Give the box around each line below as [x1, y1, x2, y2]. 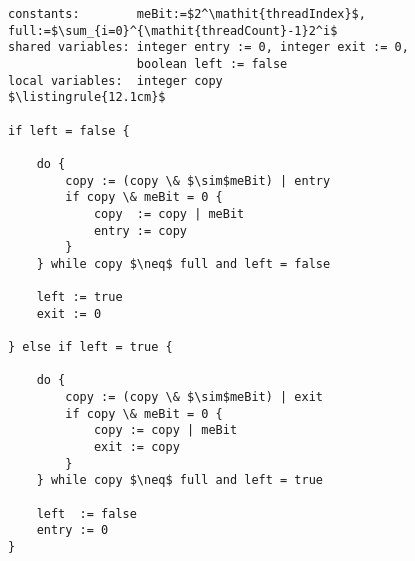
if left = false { [8, 123, 130, 138]
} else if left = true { [8, 340, 173, 355]
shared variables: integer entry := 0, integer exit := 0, [8, 40, 409, 55]
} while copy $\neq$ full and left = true [36, 473, 323, 488]
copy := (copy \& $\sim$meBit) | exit [65, 390, 323, 405]
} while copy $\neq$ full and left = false [36, 256, 331, 271]
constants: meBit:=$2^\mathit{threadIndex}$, [8, 7, 366, 21]
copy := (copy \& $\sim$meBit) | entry [65, 173, 331, 188]
